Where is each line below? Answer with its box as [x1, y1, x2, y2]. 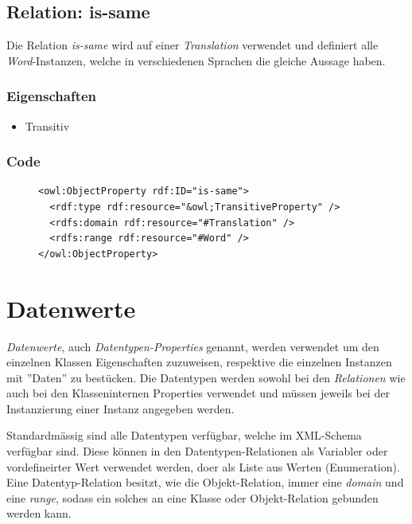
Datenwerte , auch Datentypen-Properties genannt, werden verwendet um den [6, 338, 379, 354]
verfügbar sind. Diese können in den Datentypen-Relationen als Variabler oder [6, 443, 388, 459]
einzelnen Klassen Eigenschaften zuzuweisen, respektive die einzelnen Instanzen [6, 354, 392, 370]
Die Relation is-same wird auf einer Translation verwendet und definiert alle [6, 37, 379, 53]
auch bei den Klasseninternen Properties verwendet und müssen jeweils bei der [6, 385, 390, 401]
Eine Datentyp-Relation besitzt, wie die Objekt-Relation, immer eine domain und [6, 474, 404, 491]
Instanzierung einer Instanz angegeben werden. [6, 400, 235, 416]
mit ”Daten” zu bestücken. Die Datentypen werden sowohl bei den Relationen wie [6, 369, 406, 385]
